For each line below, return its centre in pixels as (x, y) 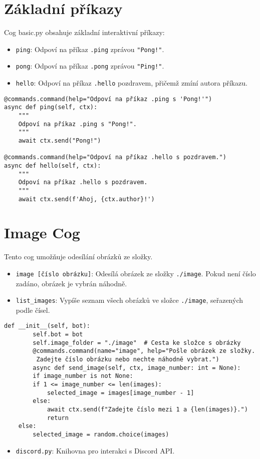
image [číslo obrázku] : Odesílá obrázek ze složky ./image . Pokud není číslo (136, 273)
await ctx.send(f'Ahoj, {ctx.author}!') (86, 199)
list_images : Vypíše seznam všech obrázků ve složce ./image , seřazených (129, 300)
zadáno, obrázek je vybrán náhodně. (71, 283)
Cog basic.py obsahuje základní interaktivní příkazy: (84, 32)
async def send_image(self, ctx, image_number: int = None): (137, 368)
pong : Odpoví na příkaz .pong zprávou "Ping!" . (90, 66)
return (58, 418)
